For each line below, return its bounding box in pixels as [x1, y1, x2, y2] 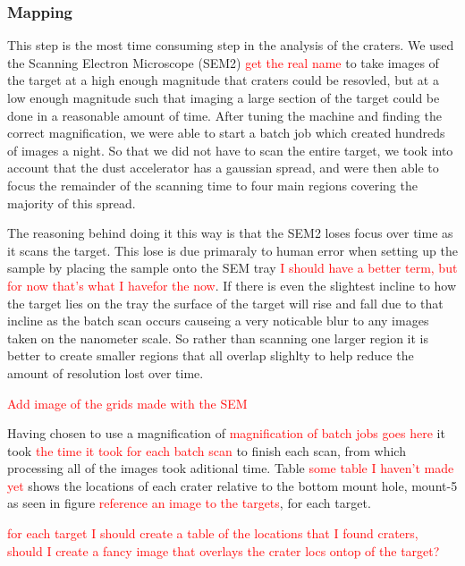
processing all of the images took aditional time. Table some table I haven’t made [7, 459, 454, 477]
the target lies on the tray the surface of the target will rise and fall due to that [7, 293, 444, 312]
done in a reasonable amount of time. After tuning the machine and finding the [7, 106, 442, 124]
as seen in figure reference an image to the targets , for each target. [7, 494, 371, 512]
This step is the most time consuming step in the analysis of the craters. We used [7, 36, 454, 55]
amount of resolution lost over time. [7, 363, 204, 382]
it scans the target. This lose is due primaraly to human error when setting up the [7, 241, 458, 259]
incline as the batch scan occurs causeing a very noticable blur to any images [7, 311, 429, 330]
